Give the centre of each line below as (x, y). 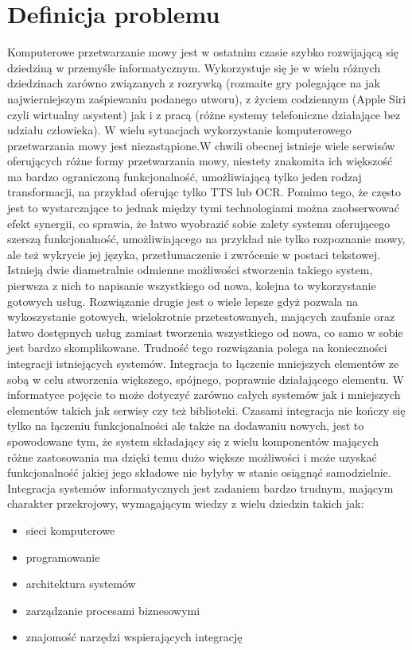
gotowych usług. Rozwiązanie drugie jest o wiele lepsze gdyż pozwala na (183, 301)
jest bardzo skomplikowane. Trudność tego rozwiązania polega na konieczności (197, 348)
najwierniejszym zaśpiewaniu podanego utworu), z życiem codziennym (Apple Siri (207, 98)
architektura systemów (81, 584)
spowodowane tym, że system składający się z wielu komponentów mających (193, 441)
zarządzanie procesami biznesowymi (113, 610)
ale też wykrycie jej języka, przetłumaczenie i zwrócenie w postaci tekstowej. (194, 254)
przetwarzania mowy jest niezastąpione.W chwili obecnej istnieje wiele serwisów (201, 145)
